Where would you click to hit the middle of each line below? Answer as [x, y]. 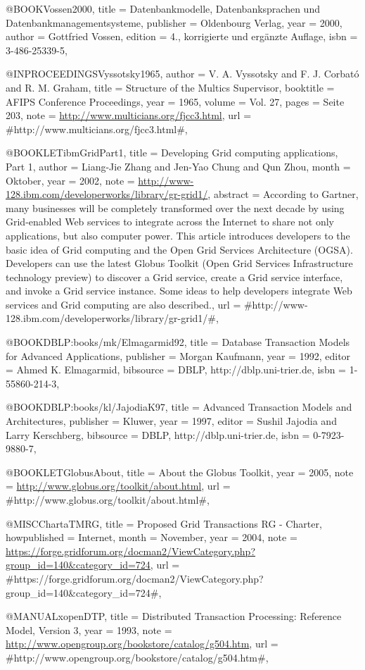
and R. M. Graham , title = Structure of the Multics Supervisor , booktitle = [170, 87]
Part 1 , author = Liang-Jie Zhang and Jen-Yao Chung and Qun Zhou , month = [178, 166]
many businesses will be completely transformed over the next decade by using [175, 207]
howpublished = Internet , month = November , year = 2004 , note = [152, 537]
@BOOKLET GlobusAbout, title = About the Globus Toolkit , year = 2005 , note [180, 472]
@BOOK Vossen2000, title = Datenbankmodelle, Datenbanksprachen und [163, 8]
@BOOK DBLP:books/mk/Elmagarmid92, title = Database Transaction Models [178, 342]
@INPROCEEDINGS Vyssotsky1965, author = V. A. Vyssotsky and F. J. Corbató [182, 74]
